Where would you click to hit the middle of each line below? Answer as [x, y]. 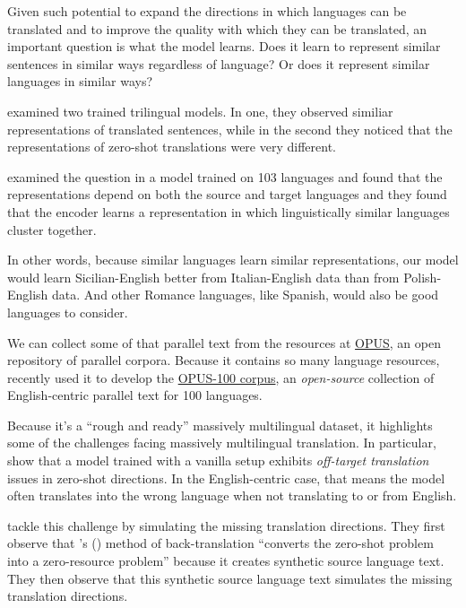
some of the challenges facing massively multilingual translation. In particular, [222, 443]
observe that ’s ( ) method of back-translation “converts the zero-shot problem [220, 543]
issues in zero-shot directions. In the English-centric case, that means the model [226, 478]
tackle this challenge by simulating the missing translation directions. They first [226, 525]
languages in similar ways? [80, 81]
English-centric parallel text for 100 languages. [135, 395]
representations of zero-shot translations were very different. [172, 147]
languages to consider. [68, 312]
